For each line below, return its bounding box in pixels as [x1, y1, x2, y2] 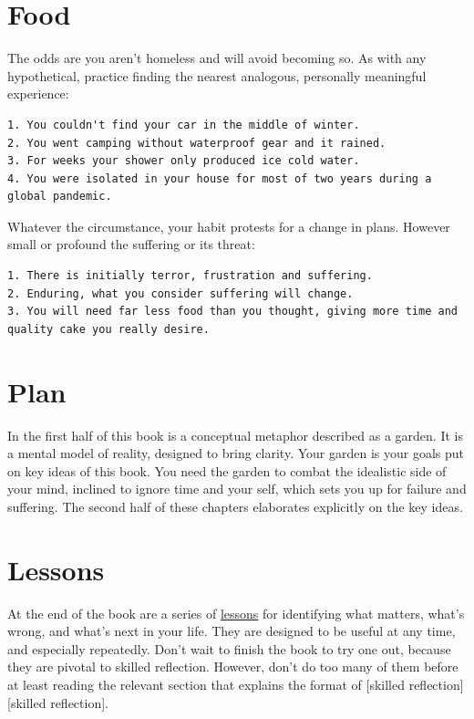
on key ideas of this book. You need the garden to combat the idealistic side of [7, 461, 447, 480]
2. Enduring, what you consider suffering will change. [7, 287, 354, 300]
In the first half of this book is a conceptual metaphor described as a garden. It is [7, 425, 463, 444]
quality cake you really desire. [7, 322, 210, 336]
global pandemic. [7, 190, 112, 203]
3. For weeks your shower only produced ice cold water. [7, 154, 360, 168]
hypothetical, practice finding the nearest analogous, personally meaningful [7, 66, 427, 85]
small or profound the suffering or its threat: [7, 234, 255, 254]
